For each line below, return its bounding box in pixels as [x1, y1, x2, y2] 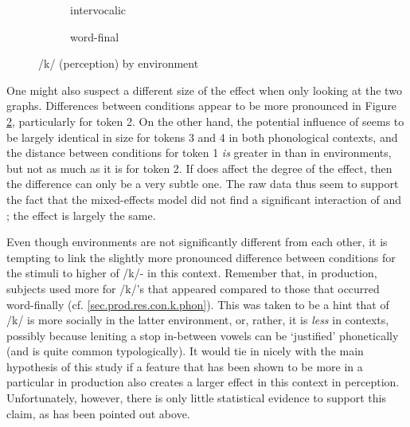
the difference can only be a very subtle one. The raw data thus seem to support [6, 175, 399, 192]
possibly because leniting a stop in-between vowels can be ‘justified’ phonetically [6, 327, 399, 343]
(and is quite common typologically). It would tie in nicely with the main [6, 343, 364, 359]
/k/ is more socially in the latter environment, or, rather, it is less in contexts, [6, 311, 389, 328]
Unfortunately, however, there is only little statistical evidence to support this [6, 390, 386, 406]
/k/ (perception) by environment [38, 55, 199, 72]
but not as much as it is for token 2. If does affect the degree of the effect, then [6, 159, 392, 176]
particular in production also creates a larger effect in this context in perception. [6, 374, 400, 390]
